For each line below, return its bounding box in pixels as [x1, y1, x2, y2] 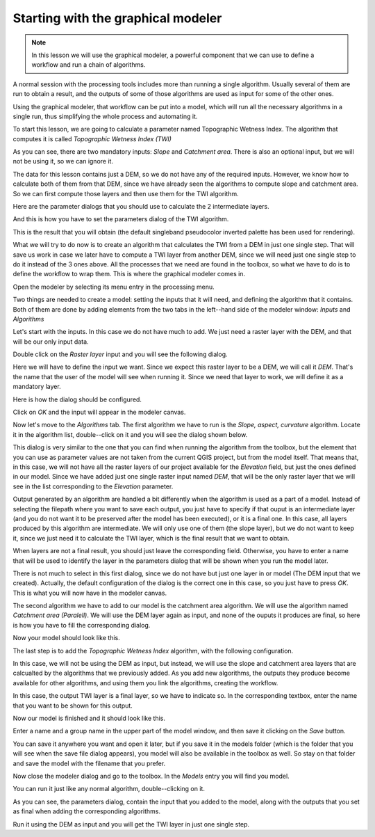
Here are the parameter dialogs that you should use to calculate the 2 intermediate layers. [12, 202, 270, 211]
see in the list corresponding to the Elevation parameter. [12, 482, 174, 491]
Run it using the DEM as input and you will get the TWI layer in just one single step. [12, 820, 250, 828]
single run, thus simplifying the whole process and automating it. [12, 112, 198, 120]
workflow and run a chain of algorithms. [31, 61, 146, 69]
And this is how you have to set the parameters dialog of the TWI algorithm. [12, 215, 229, 223]
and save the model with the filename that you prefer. [12, 759, 166, 767]
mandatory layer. [12, 383, 62, 391]
